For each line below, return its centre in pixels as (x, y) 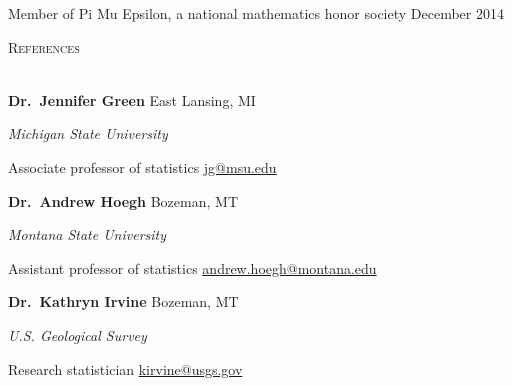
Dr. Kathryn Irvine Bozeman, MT (123, 301)
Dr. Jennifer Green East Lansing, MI (132, 99)
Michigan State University (88, 133)
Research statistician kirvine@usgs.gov (125, 368)
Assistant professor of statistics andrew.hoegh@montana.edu (192, 267)
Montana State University (87, 234)
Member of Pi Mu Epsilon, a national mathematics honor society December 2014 (256, 13)
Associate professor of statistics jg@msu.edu (142, 166)
